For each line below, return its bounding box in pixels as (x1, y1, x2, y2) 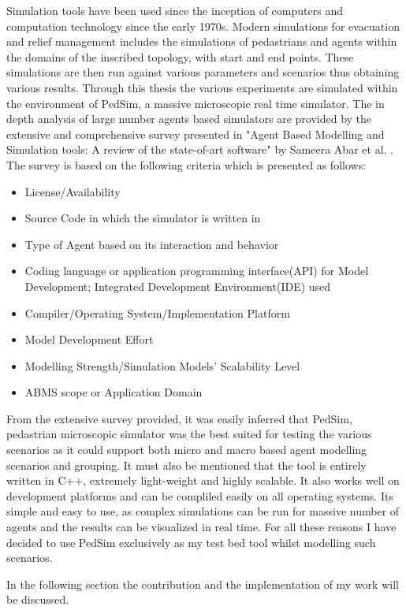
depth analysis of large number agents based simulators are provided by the (6, 110, 372, 127)
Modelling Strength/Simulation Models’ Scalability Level (24, 357, 300, 374)
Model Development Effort (24, 331, 154, 348)
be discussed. (6, 591, 69, 608)
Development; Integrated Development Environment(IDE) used (24, 277, 331, 294)
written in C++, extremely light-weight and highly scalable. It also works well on (6, 472, 400, 489)
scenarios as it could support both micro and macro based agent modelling (6, 441, 367, 458)
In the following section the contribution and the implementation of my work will (6, 575, 399, 592)
